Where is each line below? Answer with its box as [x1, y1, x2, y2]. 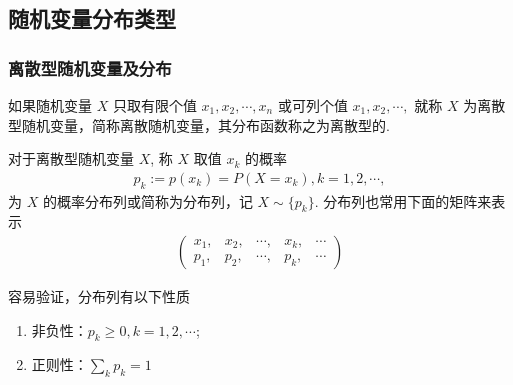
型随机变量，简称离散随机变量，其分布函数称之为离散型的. [8, 114, 390, 135]
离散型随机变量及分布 [8, 55, 172, 80]
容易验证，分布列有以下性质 [8, 286, 190, 307]
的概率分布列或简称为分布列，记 [42, 190, 253, 211]
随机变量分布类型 [8, 3, 176, 34]
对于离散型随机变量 [8, 148, 134, 169]
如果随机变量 [8, 95, 92, 115]
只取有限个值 [112, 95, 197, 115]
